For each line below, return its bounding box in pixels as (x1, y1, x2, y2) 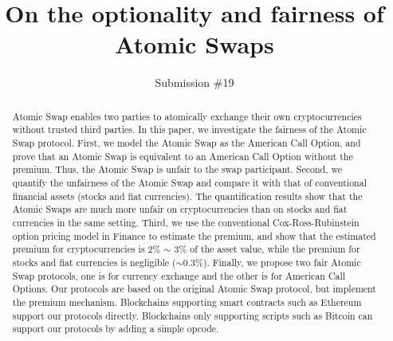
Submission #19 (155, 74, 234, 91)
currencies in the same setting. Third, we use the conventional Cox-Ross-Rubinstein (12, 215, 360, 229)
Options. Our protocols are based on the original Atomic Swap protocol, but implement (12, 282, 376, 296)
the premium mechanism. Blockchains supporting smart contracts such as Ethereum (12, 295, 362, 308)
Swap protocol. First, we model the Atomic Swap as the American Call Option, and (12, 136, 361, 150)
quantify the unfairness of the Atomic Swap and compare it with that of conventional (12, 175, 367, 189)
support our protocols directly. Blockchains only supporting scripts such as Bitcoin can (12, 308, 373, 322)
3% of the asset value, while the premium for (174, 242, 360, 256)
